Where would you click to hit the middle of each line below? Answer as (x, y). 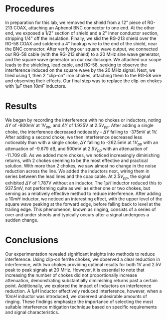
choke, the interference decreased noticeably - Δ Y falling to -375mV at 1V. (82, 132)
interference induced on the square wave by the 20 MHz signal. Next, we (80, 70)
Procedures (30, 9)
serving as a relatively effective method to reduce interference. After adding (83, 194)
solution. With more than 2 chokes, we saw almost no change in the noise (81, 166)
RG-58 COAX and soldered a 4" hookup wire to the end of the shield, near (81, 43)
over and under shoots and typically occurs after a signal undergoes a (77, 215)
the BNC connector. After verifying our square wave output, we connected (82, 49)
